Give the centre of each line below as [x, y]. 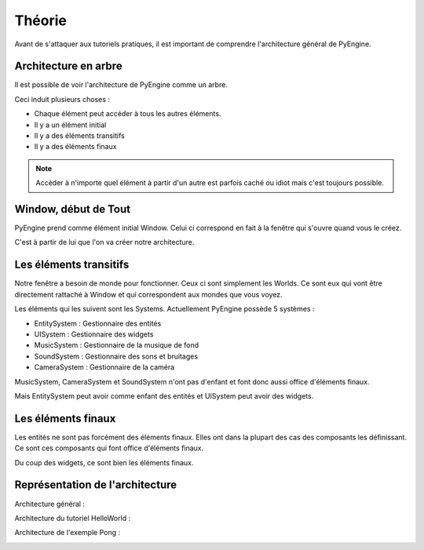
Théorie [40, 20]
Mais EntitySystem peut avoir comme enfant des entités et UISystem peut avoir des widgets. [164, 395]
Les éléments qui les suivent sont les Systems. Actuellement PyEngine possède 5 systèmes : [164, 309]
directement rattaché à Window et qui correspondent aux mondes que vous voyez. [148, 294]
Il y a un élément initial [70, 125]
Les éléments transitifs [72, 265]
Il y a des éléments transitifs [79, 136]
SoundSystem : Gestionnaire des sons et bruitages [116, 356]
